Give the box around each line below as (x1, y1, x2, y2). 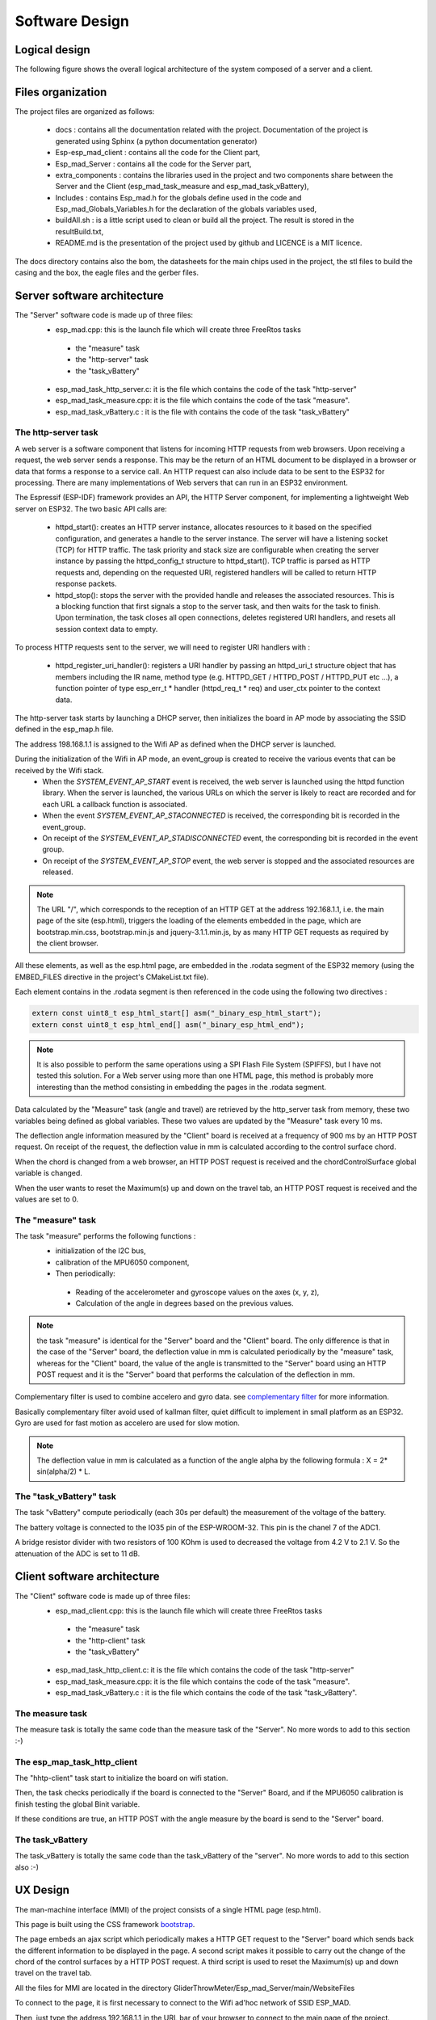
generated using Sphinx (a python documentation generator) (55, 136, 258, 145)
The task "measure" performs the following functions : (15, 1231, 196, 1241)
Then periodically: (55, 1269, 116, 1278)
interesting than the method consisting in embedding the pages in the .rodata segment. (36, 1082, 327, 1092)
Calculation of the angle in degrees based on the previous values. (75, 1298, 294, 1308)
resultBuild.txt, (55, 226, 104, 236)
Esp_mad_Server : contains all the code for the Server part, (55, 158, 252, 169)
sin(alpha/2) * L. (36, 1467, 90, 1476)
